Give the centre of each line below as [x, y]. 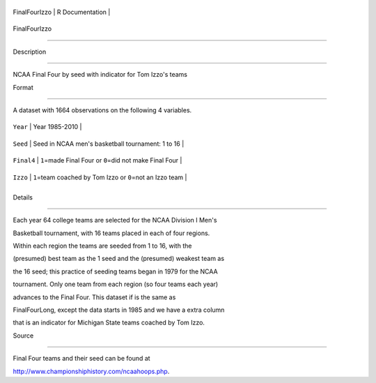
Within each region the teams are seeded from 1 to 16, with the [102, 246]
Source [23, 336]
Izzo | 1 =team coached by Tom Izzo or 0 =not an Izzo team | [100, 177]
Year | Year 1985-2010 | [47, 127]
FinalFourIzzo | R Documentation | [62, 12]
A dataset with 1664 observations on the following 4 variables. [102, 110]
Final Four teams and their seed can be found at [81, 359]
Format [23, 87]
